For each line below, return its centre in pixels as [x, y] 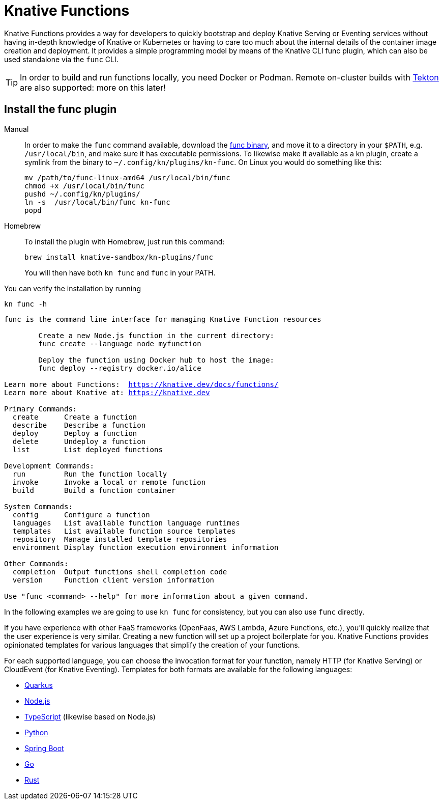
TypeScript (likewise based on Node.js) [90, 716]
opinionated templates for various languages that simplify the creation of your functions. [152, 645]
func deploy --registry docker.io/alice [120, 368]
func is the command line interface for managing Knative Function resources [163, 319]
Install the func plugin [61, 109]
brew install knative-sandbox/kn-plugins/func [119, 257]
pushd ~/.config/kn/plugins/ [82, 194]
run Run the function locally [90, 474]
